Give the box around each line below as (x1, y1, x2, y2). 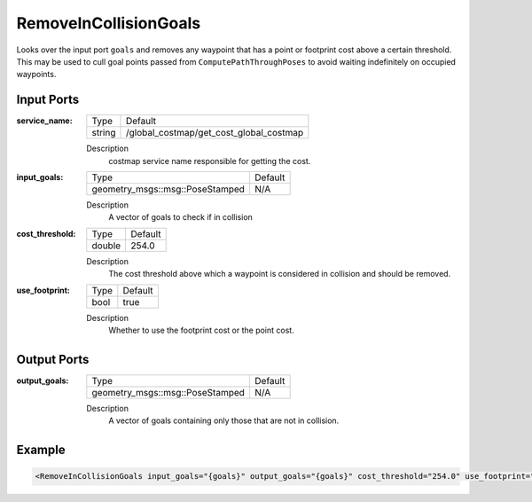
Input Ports (16, 92, 80, 107)
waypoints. (16, 69, 57, 80)
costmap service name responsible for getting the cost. (108, 155, 311, 166)
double (91, 239, 121, 252)
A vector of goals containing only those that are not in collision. (108, 415, 340, 426)
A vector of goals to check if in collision (108, 212, 253, 223)
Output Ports (16, 351, 90, 367)
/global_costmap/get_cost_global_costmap (125, 127, 304, 139)
